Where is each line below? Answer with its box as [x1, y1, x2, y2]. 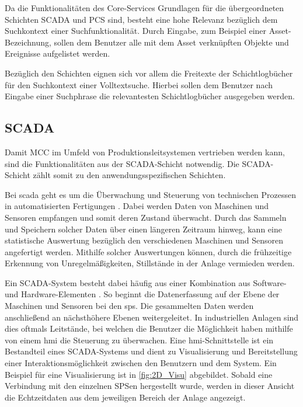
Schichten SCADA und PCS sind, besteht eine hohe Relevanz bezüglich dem [5, 13, 278, 25]
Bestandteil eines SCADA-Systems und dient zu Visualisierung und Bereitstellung [5, 345, 298, 357]
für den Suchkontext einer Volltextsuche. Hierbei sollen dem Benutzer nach [5, 78, 273, 91]
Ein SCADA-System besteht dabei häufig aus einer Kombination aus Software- [5, 276, 287, 288]
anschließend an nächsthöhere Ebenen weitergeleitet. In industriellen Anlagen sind [5, 311, 299, 323]
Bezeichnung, [5, 36, 51, 48]
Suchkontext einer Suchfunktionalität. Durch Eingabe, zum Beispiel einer [5, 25, 267, 37]
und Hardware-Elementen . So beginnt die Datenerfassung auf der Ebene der [5, 288, 280, 300]
